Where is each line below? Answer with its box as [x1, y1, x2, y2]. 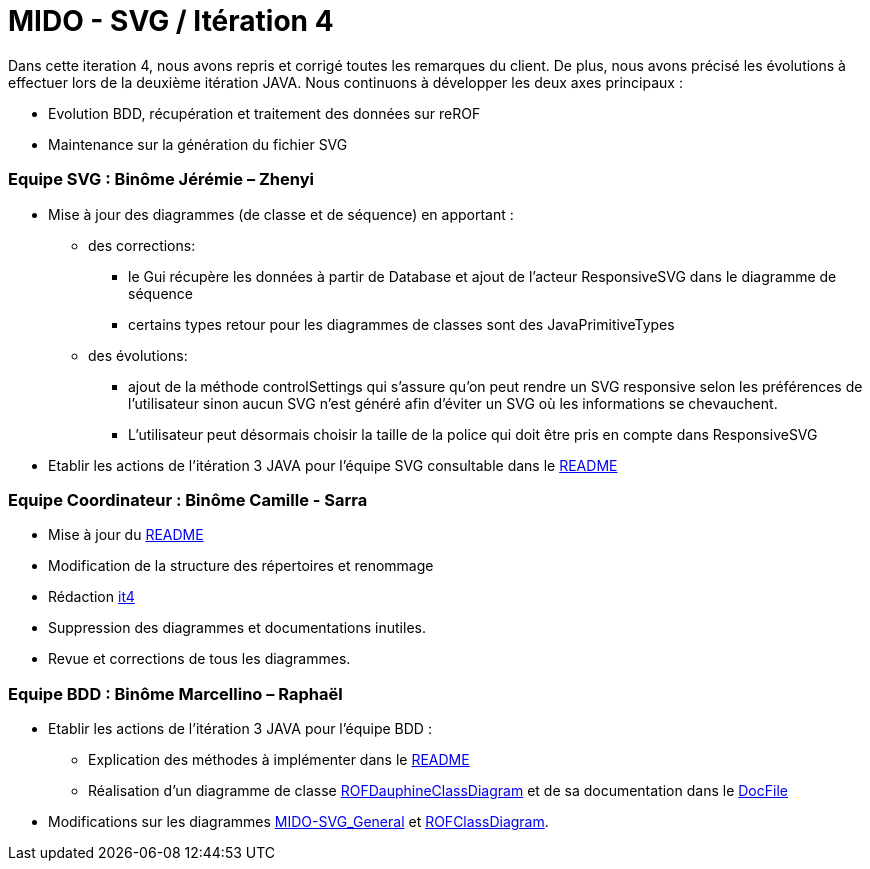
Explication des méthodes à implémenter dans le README [88, 751, 470, 768]
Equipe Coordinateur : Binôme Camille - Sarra [8, 489, 368, 510]
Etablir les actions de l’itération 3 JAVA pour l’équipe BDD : [48, 720, 432, 737]
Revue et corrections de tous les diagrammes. [48, 650, 351, 668]
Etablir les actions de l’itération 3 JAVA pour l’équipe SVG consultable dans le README [48, 456, 618, 474]
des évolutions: [88, 346, 188, 364]
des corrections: [88, 236, 196, 254]
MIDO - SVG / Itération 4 [8, 4, 334, 38]
